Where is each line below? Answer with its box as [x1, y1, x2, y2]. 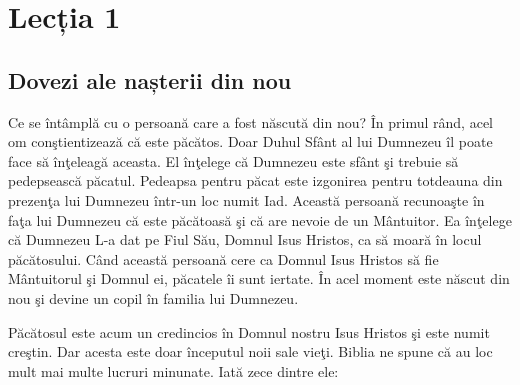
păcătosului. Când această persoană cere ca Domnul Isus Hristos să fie [8, 248, 439, 269]
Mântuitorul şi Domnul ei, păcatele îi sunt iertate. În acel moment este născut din [8, 268, 510, 289]
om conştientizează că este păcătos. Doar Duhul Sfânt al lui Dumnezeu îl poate [8, 131, 493, 152]
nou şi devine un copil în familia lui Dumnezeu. [8, 287, 299, 308]
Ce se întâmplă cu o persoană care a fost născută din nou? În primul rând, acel [8, 111, 494, 132]
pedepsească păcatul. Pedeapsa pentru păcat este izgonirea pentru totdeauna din [8, 170, 503, 191]
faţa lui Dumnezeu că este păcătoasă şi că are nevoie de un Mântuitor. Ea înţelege [8, 209, 512, 230]
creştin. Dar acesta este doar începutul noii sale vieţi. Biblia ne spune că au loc [8, 341, 493, 362]
